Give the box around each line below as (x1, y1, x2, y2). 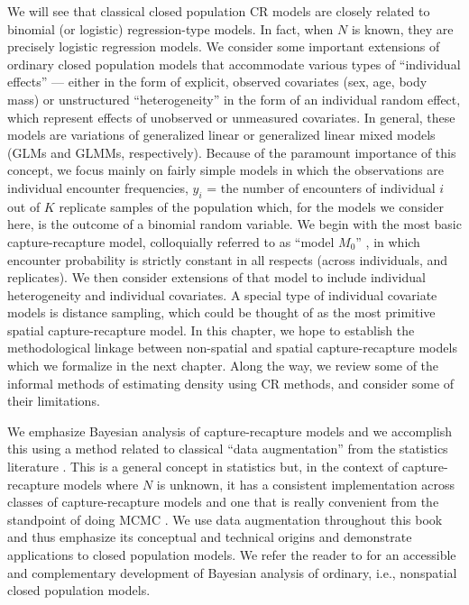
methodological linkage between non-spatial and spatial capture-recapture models (7, 338, 457, 357)
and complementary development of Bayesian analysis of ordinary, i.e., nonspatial (7, 563, 457, 582)
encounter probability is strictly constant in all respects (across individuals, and (7, 250, 448, 269)
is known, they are (351, 19, 454, 38)
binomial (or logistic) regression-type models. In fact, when (7, 19, 334, 38)
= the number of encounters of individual (207, 178, 436, 197)
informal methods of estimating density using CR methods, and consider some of (7, 373, 455, 392)
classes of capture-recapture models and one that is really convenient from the (7, 492, 439, 511)
